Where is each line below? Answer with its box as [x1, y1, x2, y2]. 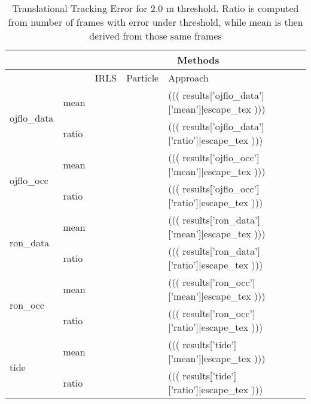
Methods [177, 53, 219, 67]
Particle [126, 71, 159, 85]
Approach [168, 71, 209, 85]
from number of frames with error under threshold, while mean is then [8, 15, 303, 29]
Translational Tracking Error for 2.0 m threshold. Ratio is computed [12, 1, 299, 15]
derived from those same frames [89, 29, 222, 43]
